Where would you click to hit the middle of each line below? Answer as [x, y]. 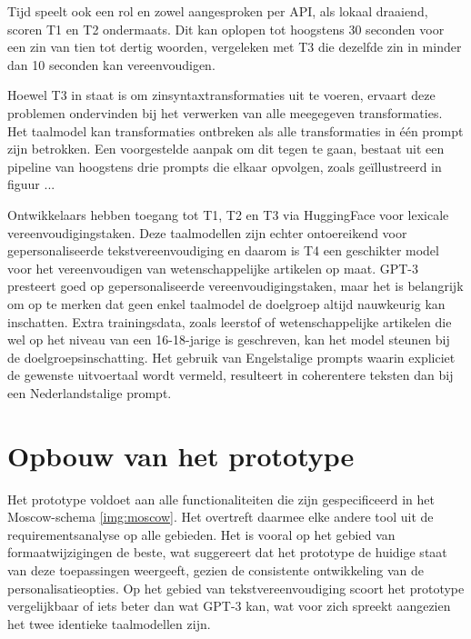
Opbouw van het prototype [181, 455]
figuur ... [31, 184]
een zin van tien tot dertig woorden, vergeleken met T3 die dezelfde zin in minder [235, 47]
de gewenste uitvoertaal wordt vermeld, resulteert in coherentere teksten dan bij [230, 375]
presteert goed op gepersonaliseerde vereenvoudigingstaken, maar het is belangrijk [235, 286]
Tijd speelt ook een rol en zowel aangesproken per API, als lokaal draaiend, [218, 11]
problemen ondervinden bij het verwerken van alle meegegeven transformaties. [225, 112]
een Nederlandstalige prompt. [90, 392]
